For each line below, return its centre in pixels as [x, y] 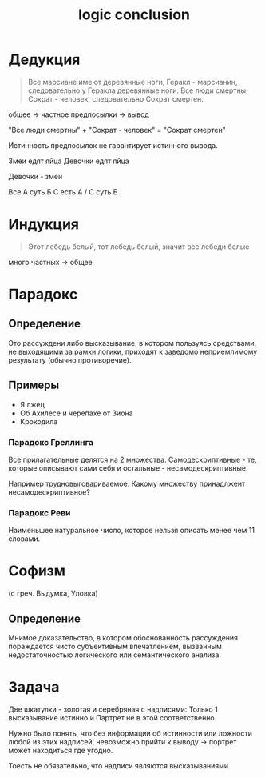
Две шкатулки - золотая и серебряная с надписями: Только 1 [113, 709]
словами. [24, 539]
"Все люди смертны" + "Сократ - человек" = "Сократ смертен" [117, 130]
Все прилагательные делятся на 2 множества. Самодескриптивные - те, [132, 459]
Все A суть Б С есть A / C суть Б [63, 192]
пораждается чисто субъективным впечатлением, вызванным [115, 647]
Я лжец [32, 404]
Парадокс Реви [40, 512]
